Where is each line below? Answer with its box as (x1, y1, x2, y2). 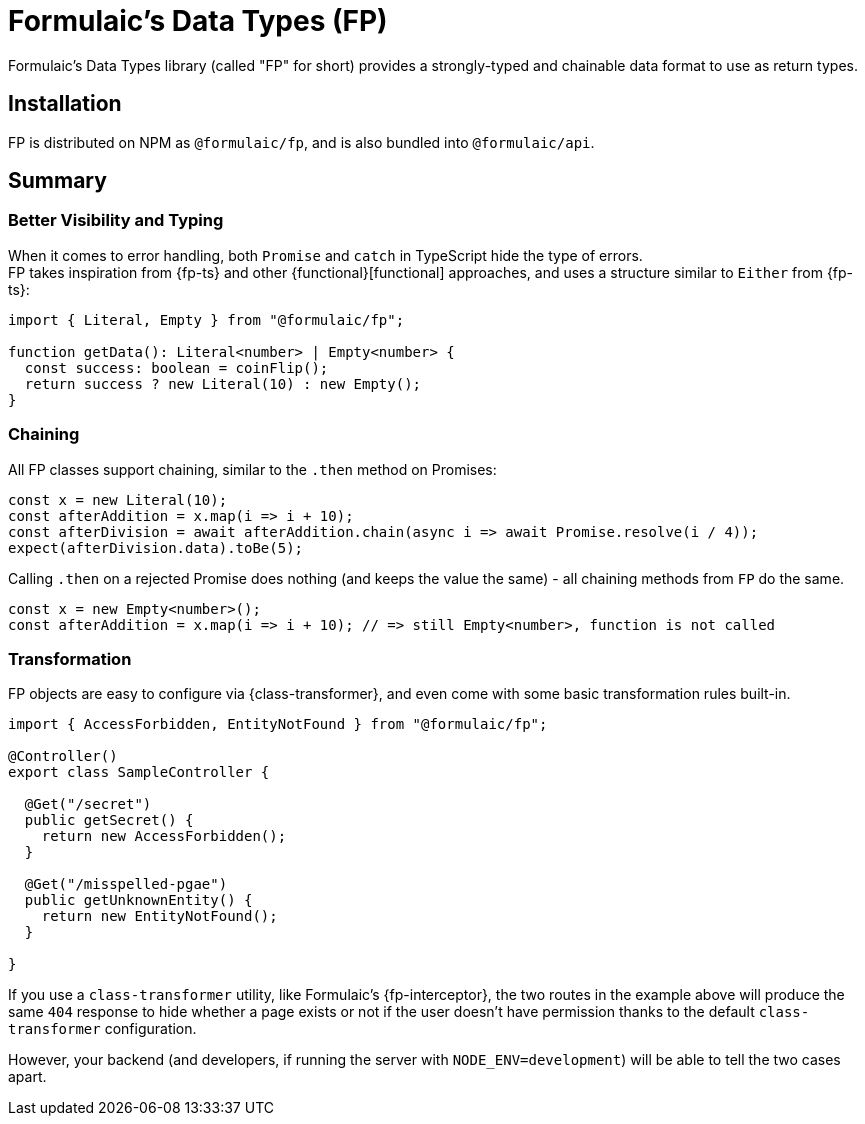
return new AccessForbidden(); (41, 828, 287, 845)
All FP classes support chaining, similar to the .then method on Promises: (8, 460, 497, 478)
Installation (8, 91, 122, 117)
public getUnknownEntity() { (24, 892, 253, 909)
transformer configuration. (8, 1020, 197, 1038)
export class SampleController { (8, 764, 270, 781)
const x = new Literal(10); (8, 491, 228, 508)
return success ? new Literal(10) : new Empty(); (24, 375, 422, 392)
